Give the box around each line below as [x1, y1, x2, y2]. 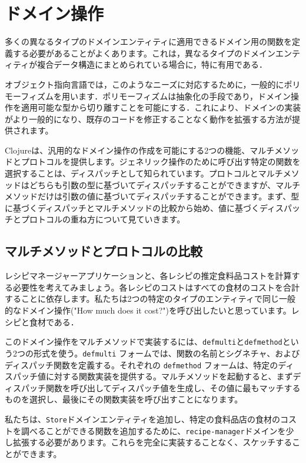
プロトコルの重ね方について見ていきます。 [21, 213, 185, 225]
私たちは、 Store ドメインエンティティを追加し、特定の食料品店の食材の [5, 412, 281, 425]
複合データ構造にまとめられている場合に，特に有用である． [37, 58, 267, 71]
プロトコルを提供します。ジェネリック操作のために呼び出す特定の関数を [21, 155, 301, 168]
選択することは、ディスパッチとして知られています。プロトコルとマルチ [5, 167, 283, 179]
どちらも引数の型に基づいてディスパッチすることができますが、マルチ [29, 178, 301, 191]
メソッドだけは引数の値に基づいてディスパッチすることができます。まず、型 [5, 190, 300, 202]
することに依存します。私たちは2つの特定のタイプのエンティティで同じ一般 [5, 292, 295, 305]
